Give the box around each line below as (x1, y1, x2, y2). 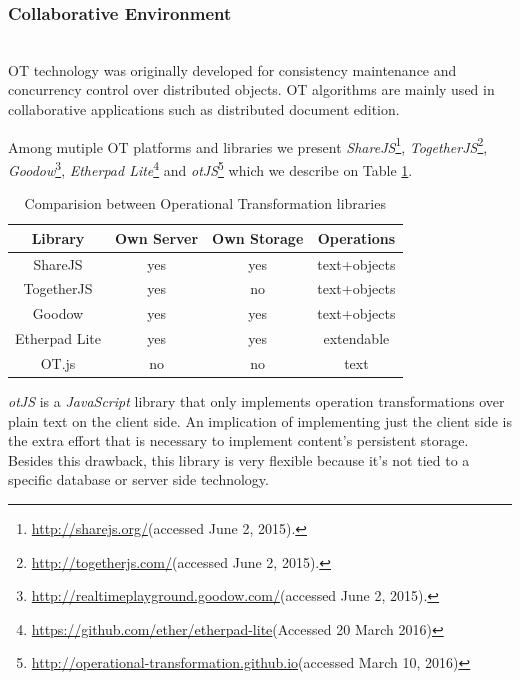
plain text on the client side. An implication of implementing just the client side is (8, 410, 512, 431)
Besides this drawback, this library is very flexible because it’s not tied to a (8, 449, 470, 470)
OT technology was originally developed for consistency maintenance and (8, 59, 457, 80)
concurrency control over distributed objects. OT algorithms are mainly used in (8, 79, 495, 100)
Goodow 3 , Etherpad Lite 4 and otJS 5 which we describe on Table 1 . (8, 156, 413, 180)
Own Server (115, 227, 199, 248)
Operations (317, 227, 396, 248)
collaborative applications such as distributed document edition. (8, 99, 400, 119)
